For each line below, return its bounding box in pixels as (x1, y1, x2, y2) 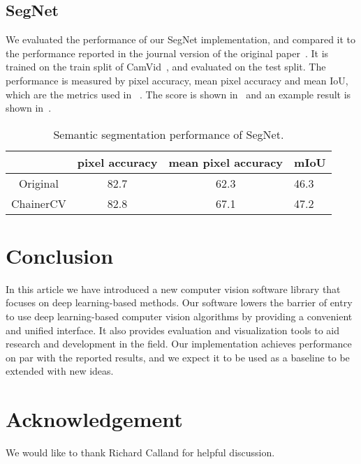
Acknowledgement (6, 405, 183, 433)
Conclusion (6, 241, 114, 269)
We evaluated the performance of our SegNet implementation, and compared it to (6, 32, 356, 47)
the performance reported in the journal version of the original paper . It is (6, 45, 329, 60)
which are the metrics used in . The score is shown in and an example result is (6, 87, 351, 101)
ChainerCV (11, 195, 66, 211)
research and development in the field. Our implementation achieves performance (6, 336, 352, 351)
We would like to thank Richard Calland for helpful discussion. (6, 445, 275, 460)
